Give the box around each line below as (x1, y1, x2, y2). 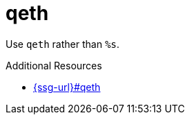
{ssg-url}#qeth (33, 80, 101, 93)
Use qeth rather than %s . (6, 37, 120, 50)
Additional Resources (6, 59, 102, 71)
